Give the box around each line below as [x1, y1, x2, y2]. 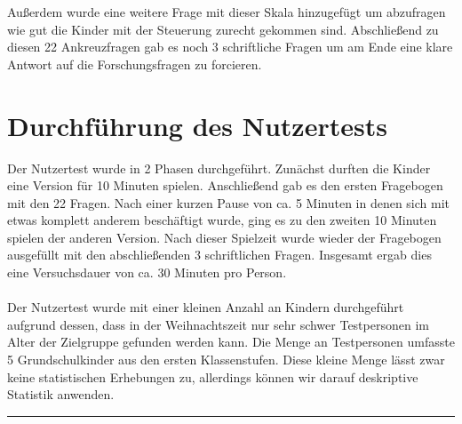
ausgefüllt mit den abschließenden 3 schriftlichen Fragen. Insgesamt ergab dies [7, 245, 432, 264]
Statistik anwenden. [7, 385, 115, 404]
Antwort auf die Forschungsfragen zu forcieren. [7, 54, 262, 73]
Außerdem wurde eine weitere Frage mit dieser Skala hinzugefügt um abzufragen [7, 3, 446, 20]
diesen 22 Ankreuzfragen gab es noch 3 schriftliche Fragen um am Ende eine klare [7, 37, 453, 56]
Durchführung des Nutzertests [7, 107, 387, 143]
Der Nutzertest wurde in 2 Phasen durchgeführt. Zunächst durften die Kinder [7, 158, 431, 177]
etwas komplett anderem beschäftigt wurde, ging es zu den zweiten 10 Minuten [7, 211, 437, 229]
